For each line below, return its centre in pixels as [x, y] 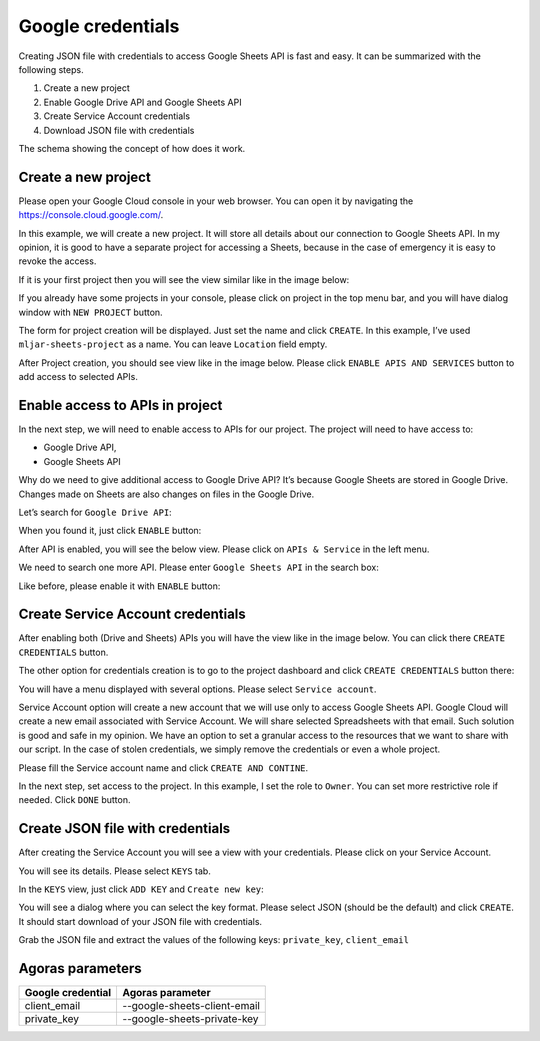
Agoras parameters [80, 968]
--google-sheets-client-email [191, 1006]
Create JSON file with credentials [124, 828]
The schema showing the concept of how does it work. [132, 148]
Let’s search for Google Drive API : [95, 512]
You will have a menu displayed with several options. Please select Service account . [197, 689]
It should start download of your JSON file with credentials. [140, 921]
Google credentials [99, 26]
